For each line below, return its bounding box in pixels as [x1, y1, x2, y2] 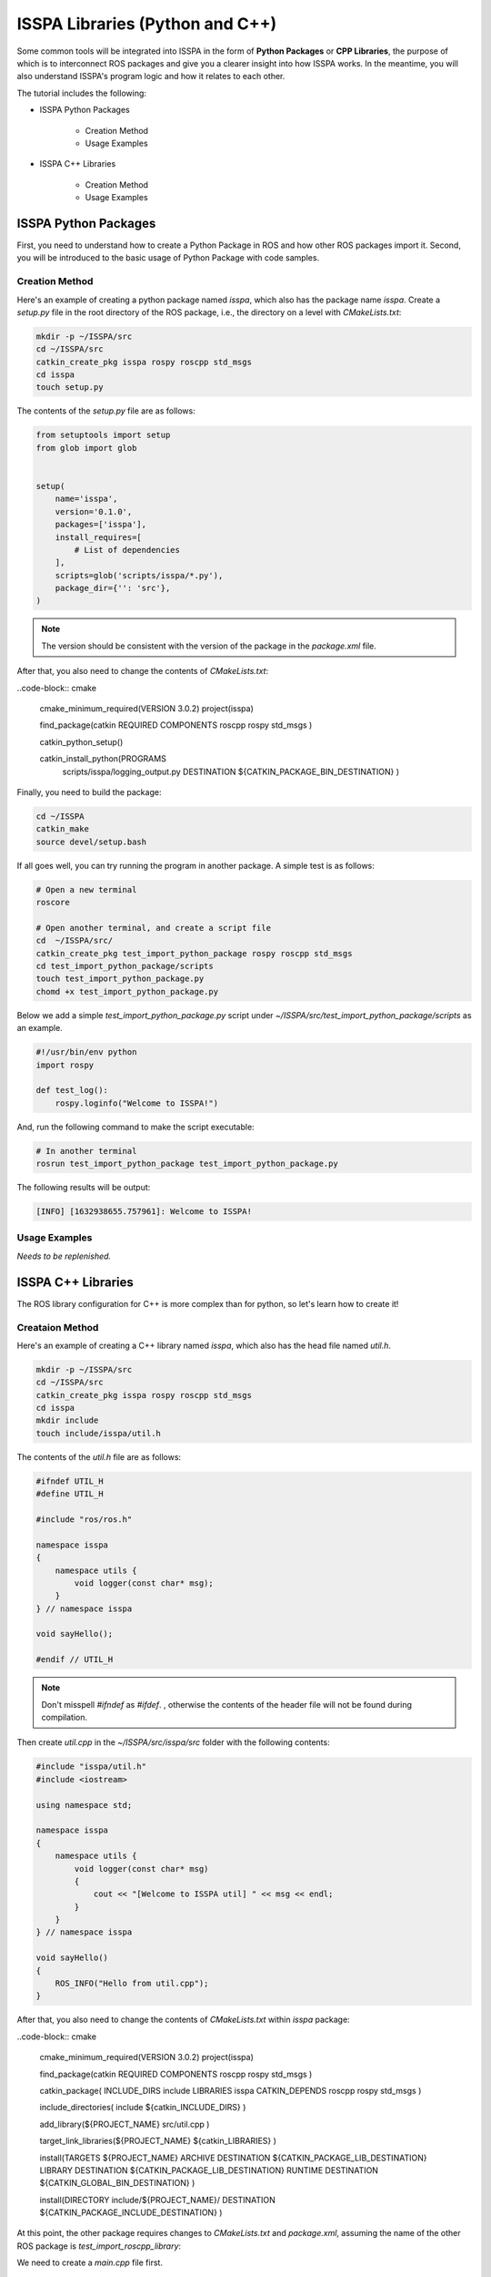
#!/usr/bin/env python [35, 1047, 137, 1057]
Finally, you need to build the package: [16, 786, 162, 797]
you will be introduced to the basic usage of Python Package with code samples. [16, 252, 320, 263]
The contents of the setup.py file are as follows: [16, 405, 195, 416]
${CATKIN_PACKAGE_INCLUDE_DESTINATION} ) [39, 2207, 223, 2218]
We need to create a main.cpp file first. [16, 2257, 164, 2268]
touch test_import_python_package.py [35, 974, 205, 984]
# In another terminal [35, 1146, 137, 1156]
